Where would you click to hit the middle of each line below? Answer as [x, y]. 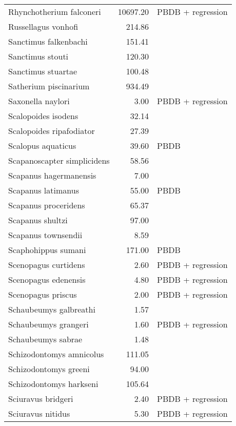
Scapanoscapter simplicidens [59, 160]
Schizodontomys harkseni [53, 384]
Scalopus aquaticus [42, 146]
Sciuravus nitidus [39, 413]
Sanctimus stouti [38, 56]
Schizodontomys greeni [49, 369]
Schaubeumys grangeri [48, 324]
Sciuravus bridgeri [41, 399]
